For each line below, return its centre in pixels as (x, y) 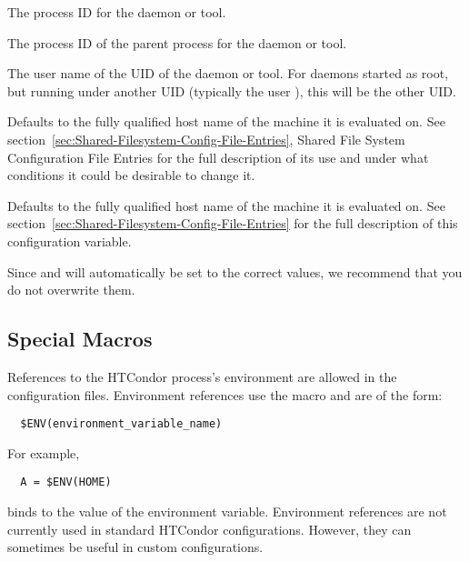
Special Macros (80, 339)
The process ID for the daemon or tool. (117, 12)
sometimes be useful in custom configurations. (135, 547)
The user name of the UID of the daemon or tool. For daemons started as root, (228, 73)
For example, (44, 452)
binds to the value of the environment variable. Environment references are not (227, 512)
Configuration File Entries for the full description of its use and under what (218, 157)
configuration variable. (70, 241)
